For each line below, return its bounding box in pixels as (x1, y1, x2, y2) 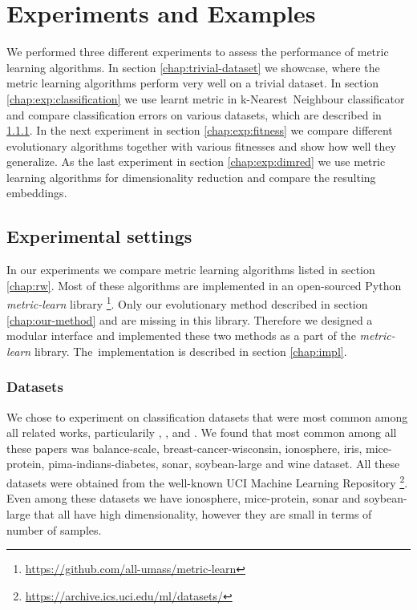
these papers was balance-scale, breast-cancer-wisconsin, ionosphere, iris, (6, 439, 362, 456)
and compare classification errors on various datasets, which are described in (6, 106, 382, 123)
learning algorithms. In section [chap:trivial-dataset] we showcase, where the (6, 59, 380, 75)
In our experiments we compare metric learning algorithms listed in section (6, 261, 375, 278)
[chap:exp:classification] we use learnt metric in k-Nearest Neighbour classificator (6, 90, 405, 107)
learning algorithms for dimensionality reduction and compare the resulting (6, 168, 376, 185)
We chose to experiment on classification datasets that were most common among (6, 408, 408, 425)
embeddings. (6, 184, 67, 201)
